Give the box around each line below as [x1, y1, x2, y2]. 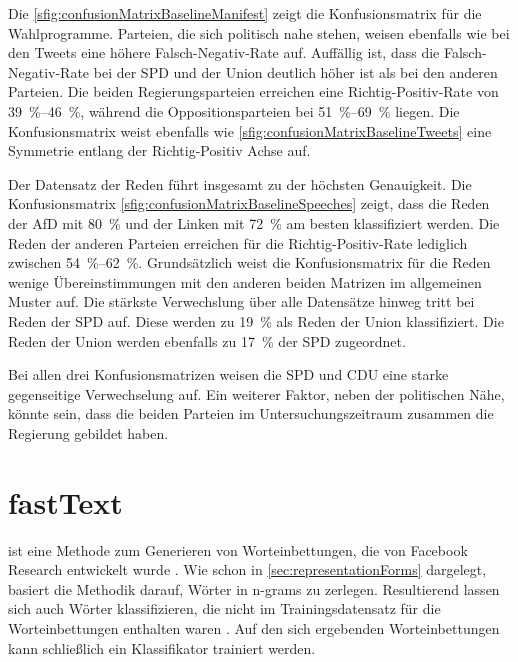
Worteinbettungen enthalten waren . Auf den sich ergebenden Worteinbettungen [8, 617, 500, 638]
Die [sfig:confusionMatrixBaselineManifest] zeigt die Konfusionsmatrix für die [8, 3, 482, 23]
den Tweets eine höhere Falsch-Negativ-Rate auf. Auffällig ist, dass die [8, 42, 440, 63]
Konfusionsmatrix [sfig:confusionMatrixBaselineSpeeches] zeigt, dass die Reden [8, 193, 490, 214]
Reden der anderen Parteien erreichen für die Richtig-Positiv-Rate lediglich [8, 232, 468, 253]
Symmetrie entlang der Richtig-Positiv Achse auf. [8, 140, 311, 161]
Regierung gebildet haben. [8, 422, 169, 443]
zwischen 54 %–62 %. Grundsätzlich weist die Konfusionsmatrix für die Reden [8, 252, 491, 273]
